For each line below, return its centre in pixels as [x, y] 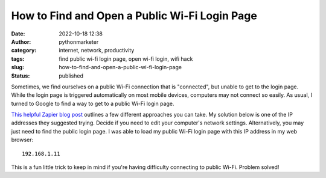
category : [24, 51]
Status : [21, 76]
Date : [18, 34]
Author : [21, 41]
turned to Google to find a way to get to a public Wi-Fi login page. [93, 103]
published [71, 76]
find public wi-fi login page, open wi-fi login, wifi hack [126, 59]
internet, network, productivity [97, 51]
